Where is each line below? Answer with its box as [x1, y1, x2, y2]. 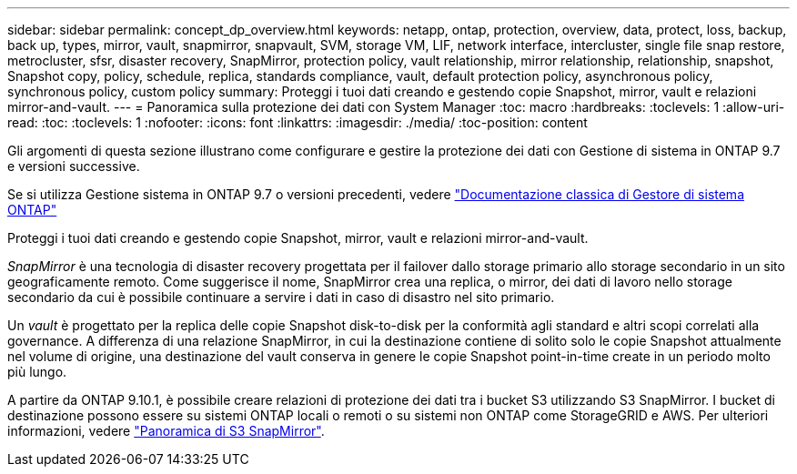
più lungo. [7, 364, 67, 379]
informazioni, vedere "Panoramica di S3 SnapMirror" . [7, 423, 325, 439]
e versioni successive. [7, 158, 140, 174]
